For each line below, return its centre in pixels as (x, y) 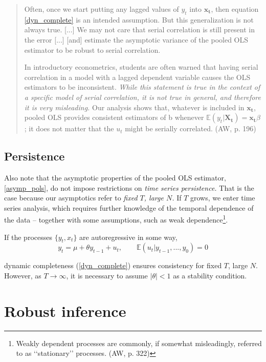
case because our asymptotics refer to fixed (71, 198)
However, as (23, 275)
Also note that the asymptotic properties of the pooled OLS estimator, (115, 177)
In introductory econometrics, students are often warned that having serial (141, 67)
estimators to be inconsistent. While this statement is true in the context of (142, 87)
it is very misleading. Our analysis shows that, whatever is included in (134, 107)
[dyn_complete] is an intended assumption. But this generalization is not (139, 19)
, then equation (235, 9)
